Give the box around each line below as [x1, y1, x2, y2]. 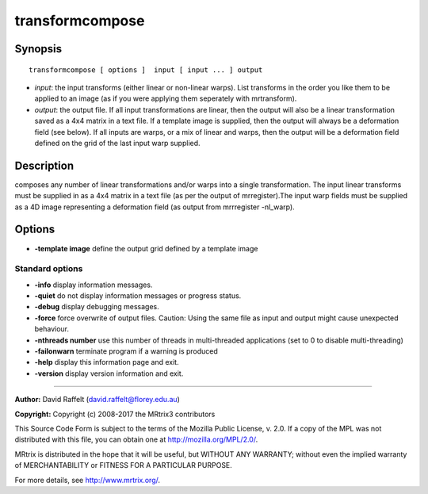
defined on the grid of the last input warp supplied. [34, 138, 201, 147]
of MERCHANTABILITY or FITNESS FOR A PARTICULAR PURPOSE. [14, 461, 233, 470]
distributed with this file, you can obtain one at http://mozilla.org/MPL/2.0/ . [14, 435, 258, 444]
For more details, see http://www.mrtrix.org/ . [14, 475, 161, 484]
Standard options [14, 263, 83, 274]
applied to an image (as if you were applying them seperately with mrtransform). [34, 94, 297, 103]
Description [14, 159, 75, 172]
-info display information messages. [34, 280, 153, 289]
